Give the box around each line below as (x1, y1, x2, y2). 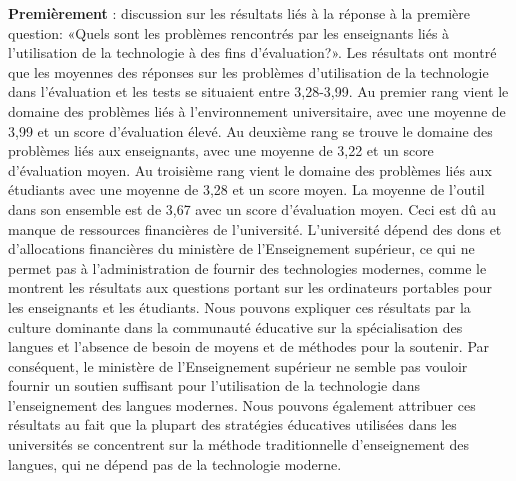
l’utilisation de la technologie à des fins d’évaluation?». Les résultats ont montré (8, 42, 497, 63)
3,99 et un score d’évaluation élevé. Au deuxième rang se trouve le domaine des (8, 120, 493, 141)
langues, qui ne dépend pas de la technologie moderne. (8, 453, 342, 474)
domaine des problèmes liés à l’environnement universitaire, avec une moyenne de (8, 100, 506, 121)
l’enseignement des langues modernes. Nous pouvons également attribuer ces (8, 394, 476, 415)
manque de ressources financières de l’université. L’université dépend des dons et (8, 218, 502, 239)
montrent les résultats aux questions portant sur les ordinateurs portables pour (8, 277, 493, 298)
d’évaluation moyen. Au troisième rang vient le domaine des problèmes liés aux (8, 159, 492, 180)
